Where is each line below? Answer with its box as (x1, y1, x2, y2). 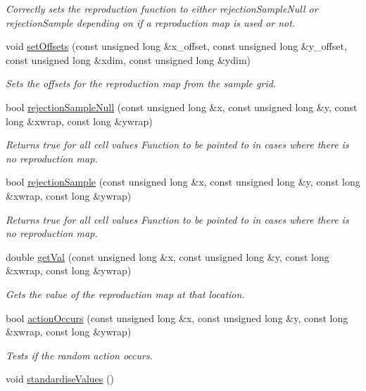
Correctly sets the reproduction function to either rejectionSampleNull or (6, 1, 318, 15)
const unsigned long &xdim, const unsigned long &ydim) (6, 52, 251, 67)
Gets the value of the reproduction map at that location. (6, 286, 245, 301)
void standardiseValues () (6, 371, 114, 386)
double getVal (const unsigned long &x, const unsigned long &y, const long (6, 249, 329, 264)
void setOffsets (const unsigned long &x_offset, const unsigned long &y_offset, (6, 39, 347, 53)
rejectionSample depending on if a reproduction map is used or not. (6, 15, 296, 30)
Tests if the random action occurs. (6, 347, 153, 362)
